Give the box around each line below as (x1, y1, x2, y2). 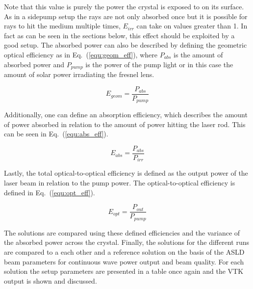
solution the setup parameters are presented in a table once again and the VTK (4, 266, 244, 276)
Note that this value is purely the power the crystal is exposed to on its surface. (4, 1, 244, 11)
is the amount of (174, 49, 223, 59)
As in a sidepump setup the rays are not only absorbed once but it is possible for (4, 11, 248, 21)
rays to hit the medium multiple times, (4, 21, 121, 31)
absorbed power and (4, 59, 65, 69)
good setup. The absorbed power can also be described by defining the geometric (4, 40, 247, 50)
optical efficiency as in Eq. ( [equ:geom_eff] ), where (4, 49, 157, 59)
